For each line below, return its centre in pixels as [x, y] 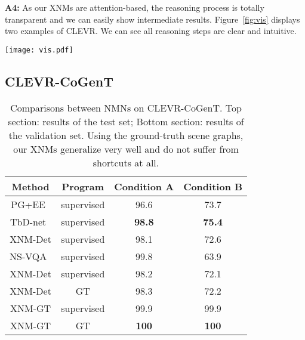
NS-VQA [28, 256]
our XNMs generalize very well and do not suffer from [126, 149]
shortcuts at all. [126, 162]
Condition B [213, 186]
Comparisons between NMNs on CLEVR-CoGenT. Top [126, 107]
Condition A [144, 186]
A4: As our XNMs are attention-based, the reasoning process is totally [135, 7]
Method [30, 186]
